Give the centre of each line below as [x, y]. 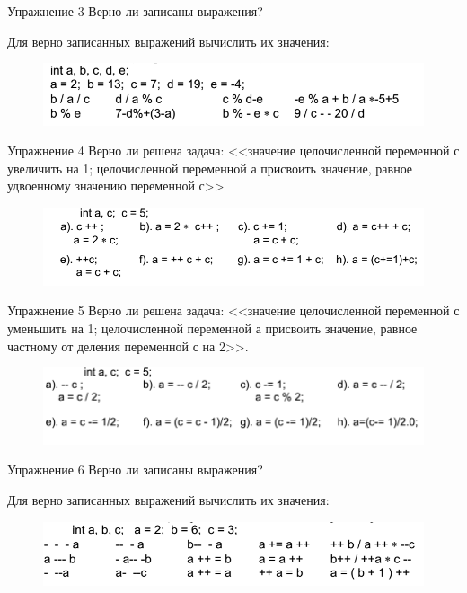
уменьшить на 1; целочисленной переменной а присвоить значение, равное [212, 327]
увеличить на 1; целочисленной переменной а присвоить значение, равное [210, 168]
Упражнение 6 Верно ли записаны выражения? [135, 469]
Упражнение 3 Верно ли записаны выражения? [135, 11]
